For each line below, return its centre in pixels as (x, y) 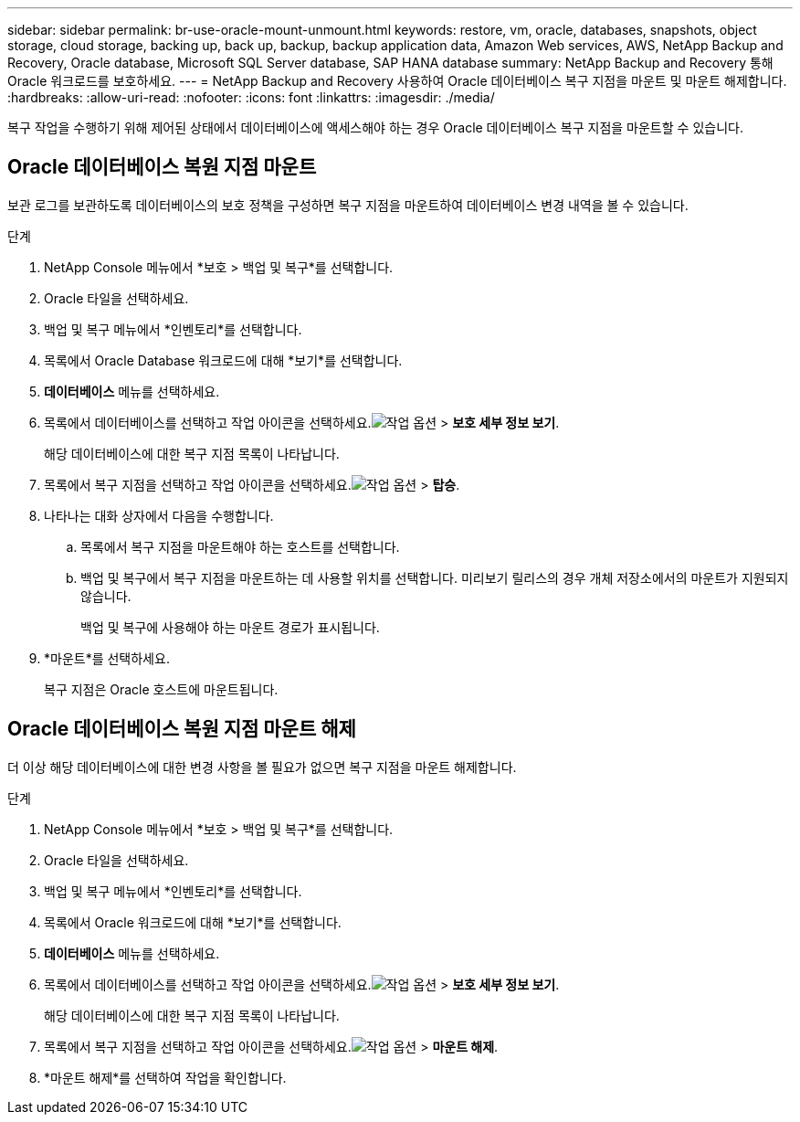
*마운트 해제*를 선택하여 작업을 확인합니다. (165, 1077)
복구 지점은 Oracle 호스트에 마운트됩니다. (161, 689)
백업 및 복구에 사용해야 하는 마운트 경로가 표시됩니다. (230, 627)
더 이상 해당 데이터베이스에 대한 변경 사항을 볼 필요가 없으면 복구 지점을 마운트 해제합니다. (262, 767)
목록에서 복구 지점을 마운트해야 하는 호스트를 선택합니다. (240, 546)
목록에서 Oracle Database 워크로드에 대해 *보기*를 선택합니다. (223, 360)
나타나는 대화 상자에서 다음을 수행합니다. (159, 515)
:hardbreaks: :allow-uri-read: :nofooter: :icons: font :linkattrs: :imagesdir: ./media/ (251, 97)
